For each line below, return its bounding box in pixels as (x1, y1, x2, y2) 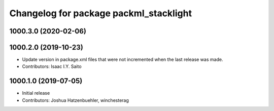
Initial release (22, 90, 50, 96)
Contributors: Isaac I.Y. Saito (22, 63, 82, 69)
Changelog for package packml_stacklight (9, 8, 192, 19)
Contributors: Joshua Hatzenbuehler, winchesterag (22, 97, 129, 103)
